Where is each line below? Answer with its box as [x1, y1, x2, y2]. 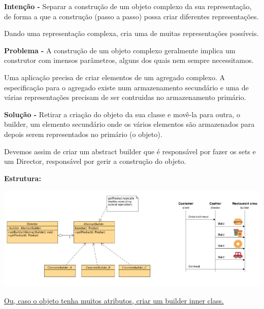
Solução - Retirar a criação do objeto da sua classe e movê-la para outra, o [4, 109, 240, 119]
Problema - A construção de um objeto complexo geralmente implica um [4, 45, 236, 55]
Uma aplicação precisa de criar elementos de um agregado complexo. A [4, 72, 225, 82]
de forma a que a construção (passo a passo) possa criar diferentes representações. [4, 11, 259, 21]
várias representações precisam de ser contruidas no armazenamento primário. [4, 92, 246, 102]
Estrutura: [4, 173, 41, 183]
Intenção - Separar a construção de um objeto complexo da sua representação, [4, 1, 252, 11]
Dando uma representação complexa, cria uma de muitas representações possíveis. [4, 28, 259, 39]
